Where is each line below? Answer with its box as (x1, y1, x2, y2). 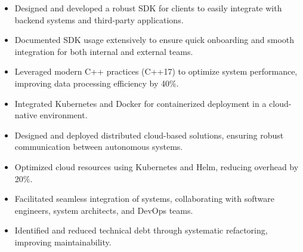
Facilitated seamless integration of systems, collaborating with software (14, 192, 275, 205)
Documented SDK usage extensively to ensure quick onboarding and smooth (14, 33, 295, 46)
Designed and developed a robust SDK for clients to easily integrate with (14, 2, 282, 14)
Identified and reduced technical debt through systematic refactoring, (14, 224, 268, 236)
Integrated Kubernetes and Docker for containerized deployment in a (14, 97, 267, 109)
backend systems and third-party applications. (14, 13, 184, 26)
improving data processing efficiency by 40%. (14, 76, 179, 89)
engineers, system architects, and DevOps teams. (14, 204, 193, 216)
